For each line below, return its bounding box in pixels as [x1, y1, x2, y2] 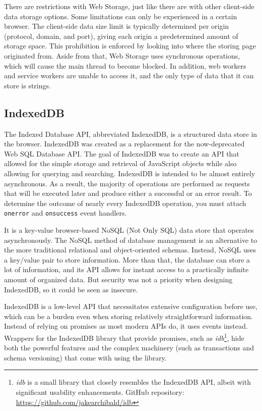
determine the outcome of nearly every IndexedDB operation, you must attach [4, 197, 246, 208]
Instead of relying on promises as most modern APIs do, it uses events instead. [4, 321, 248, 331]
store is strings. [4, 80, 51, 90]
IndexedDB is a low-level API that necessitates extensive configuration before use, [4, 301, 257, 312]
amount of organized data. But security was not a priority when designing [4, 274, 233, 284]
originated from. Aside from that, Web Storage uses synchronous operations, [4, 50, 240, 61]
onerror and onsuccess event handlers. [4, 208, 127, 218]
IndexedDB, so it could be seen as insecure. [4, 284, 138, 294]
